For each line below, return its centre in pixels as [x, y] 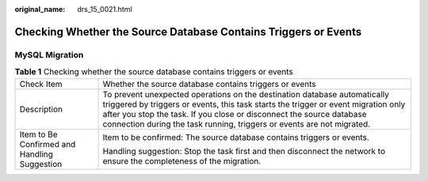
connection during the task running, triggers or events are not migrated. [237, 124]
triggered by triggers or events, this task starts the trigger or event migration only [254, 104]
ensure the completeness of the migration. [182, 160]
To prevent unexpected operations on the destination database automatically [246, 94]
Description [41, 109]
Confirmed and [48, 144]
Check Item [41, 84]
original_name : [40, 9]
